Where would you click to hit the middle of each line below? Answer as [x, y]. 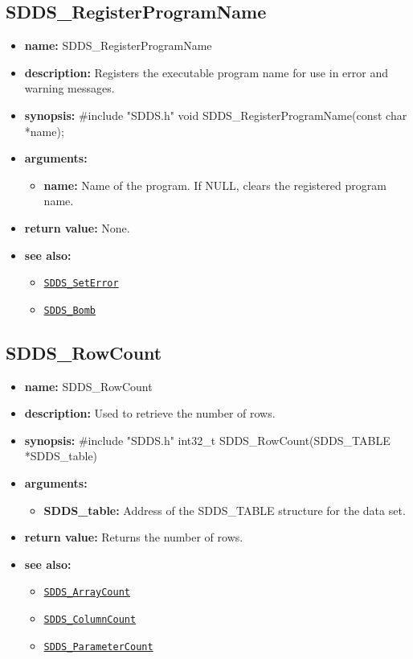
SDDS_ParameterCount [98, 647]
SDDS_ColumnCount [90, 620]
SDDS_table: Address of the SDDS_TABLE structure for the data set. [225, 510]
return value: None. [77, 227]
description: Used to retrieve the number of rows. [150, 413]
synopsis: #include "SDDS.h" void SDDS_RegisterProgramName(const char [216, 115]
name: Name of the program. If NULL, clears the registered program [215, 185]
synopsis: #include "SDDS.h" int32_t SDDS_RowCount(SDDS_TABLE [207, 440]
